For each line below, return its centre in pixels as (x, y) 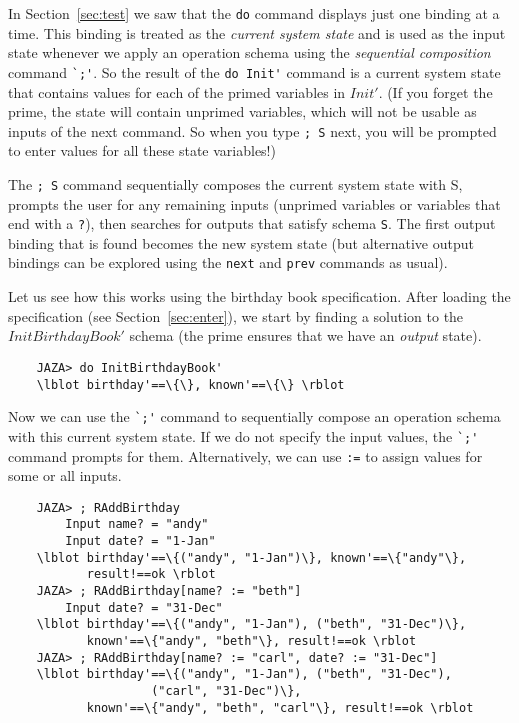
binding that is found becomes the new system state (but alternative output (241, 242)
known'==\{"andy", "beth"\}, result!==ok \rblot (251, 641)
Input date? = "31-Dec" (144, 607)
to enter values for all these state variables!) (142, 150)
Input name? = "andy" (137, 524)
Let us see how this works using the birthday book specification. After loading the (259, 296)
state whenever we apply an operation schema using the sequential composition (249, 52)
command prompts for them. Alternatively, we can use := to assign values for (245, 455)
